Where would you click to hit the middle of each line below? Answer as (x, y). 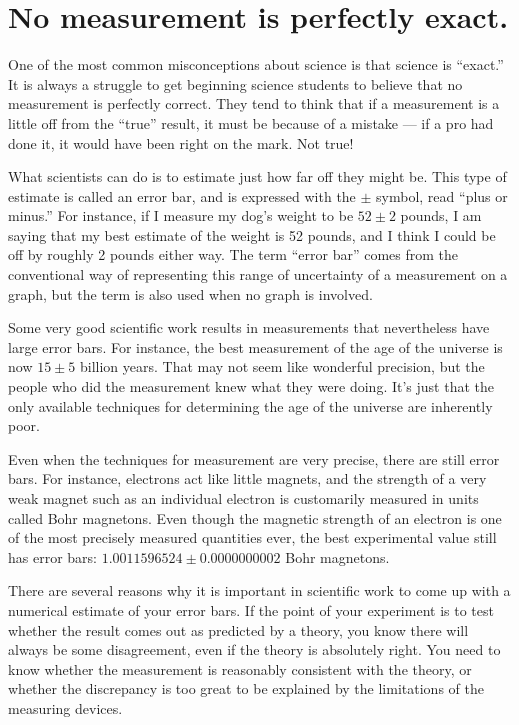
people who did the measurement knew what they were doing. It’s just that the (251, 386)
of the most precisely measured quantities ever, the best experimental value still (252, 537)
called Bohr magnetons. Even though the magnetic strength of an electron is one (255, 517)
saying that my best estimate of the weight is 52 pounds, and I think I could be (252, 234)
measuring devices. (65, 707)
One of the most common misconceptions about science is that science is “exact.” (256, 64)
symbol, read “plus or (442, 195)
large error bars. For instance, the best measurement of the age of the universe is (255, 346)
